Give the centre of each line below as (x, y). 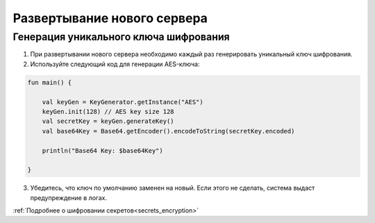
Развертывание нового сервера (110, 18)
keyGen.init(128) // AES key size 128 (108, 111)
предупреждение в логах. (69, 197)
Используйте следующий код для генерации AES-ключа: (115, 64)
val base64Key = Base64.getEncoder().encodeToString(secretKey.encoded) (168, 131)
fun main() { (50, 82)
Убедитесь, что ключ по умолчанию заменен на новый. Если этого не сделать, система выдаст (173, 188)
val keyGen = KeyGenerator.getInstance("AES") (123, 102)
